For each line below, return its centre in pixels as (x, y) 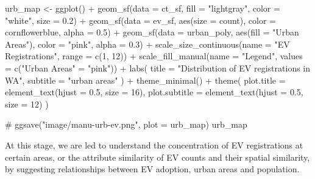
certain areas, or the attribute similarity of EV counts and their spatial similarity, (157, 157)
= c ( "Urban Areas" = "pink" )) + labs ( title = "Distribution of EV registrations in (158, 68)
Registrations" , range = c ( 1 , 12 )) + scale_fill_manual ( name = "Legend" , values (154, 56)
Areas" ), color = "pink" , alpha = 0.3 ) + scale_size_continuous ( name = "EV (147, 44)
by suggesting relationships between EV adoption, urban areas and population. (152, 169)
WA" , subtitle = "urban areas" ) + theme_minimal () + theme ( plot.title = (145, 80)
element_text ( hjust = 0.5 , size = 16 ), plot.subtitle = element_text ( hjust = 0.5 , (154, 92)
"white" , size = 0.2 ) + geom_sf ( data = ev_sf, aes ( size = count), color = (140, 20)
